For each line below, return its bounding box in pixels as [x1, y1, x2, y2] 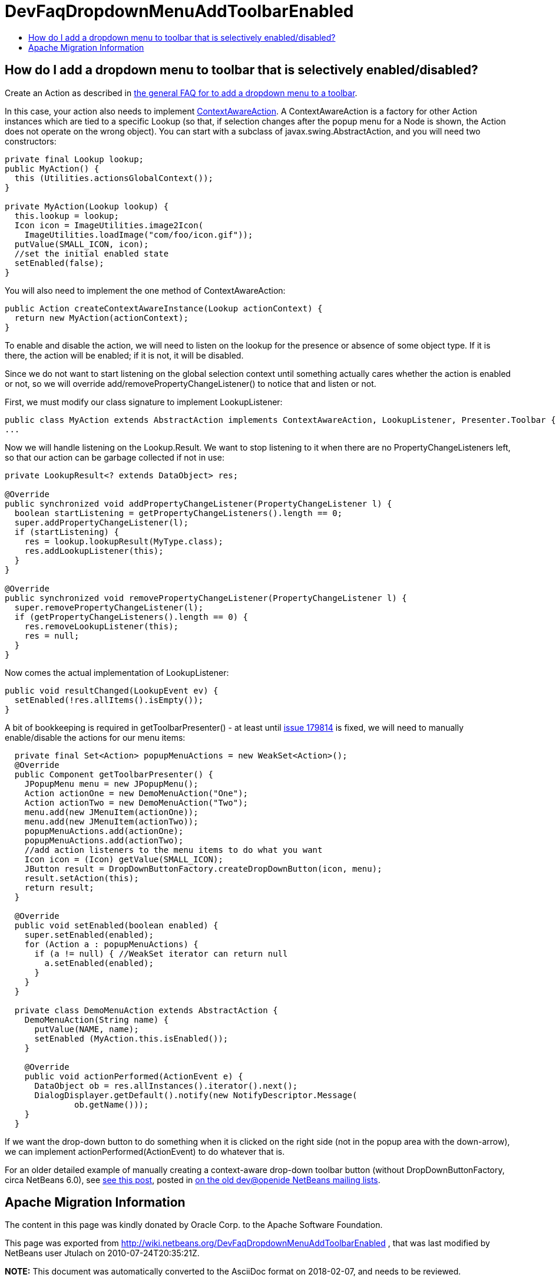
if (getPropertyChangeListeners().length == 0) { [14, 612, 249, 622]
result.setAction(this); [24, 873, 139, 883]
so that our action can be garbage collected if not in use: [5, 452, 224, 462]
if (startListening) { [14, 527, 119, 537]
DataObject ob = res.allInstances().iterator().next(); [34, 1080, 298, 1091]
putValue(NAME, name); [34, 1024, 139, 1034]
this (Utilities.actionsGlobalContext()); [14, 173, 214, 183]
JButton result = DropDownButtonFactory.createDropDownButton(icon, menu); [24, 863, 382, 873]
